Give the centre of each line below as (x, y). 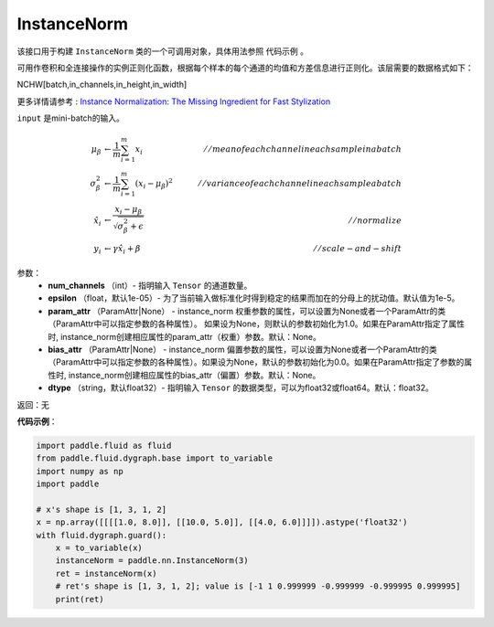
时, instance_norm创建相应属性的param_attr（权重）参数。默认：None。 (185, 336)
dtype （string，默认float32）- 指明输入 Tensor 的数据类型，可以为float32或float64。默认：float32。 (241, 388)
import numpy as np (80, 471)
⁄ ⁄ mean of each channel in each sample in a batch (303, 149)
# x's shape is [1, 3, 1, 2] (102, 509)
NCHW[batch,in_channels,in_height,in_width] (102, 85)
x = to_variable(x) (99, 548)
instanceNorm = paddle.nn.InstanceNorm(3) (152, 561)
